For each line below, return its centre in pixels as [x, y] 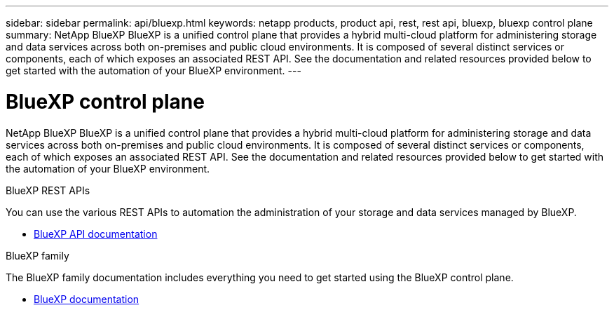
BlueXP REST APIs [48, 190]
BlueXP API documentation [96, 234]
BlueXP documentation [87, 299]
